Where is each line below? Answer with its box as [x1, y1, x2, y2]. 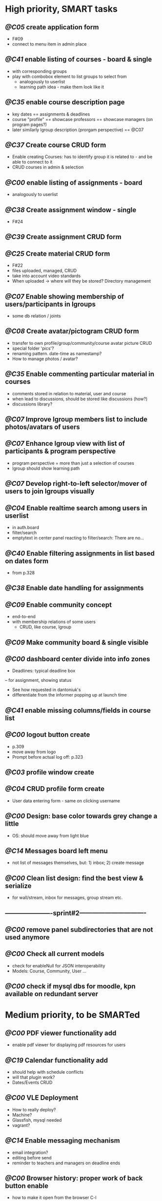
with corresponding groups [12, 68, 67, 74]
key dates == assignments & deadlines [12, 111, 90, 117]
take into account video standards [12, 273, 81, 279]
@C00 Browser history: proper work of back [5, 1174, 143, 1182]
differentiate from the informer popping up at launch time [12, 692, 127, 698]
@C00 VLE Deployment [5, 1094, 79, 1102]
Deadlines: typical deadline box [12, 668, 76, 674]
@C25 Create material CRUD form [5, 249, 110, 258]
